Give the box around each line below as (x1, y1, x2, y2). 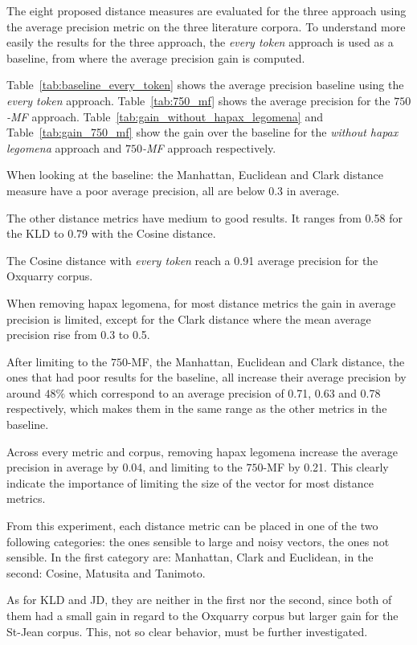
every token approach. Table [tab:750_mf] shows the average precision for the (6, 92, 390, 108)
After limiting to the (6, 353, 108, 369)
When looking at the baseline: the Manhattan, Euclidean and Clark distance (6, 166, 384, 183)
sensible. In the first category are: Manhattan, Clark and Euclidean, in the (6, 549, 374, 565)
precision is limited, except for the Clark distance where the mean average (6, 310, 371, 327)
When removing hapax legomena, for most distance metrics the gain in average (6, 294, 396, 311)
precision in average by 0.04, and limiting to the (6, 459, 243, 476)
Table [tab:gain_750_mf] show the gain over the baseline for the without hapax (6, 124, 399, 141)
